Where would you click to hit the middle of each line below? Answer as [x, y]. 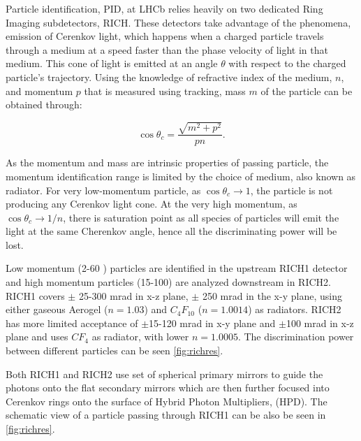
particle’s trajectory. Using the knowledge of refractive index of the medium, [169, 77]
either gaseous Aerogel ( [57, 309]
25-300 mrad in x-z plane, [133, 295]
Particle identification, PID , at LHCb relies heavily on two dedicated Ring [164, 8]
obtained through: [44, 104]
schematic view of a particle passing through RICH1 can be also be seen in [166, 415]
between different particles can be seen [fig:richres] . [115, 350]
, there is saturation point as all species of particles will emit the [201, 217]
